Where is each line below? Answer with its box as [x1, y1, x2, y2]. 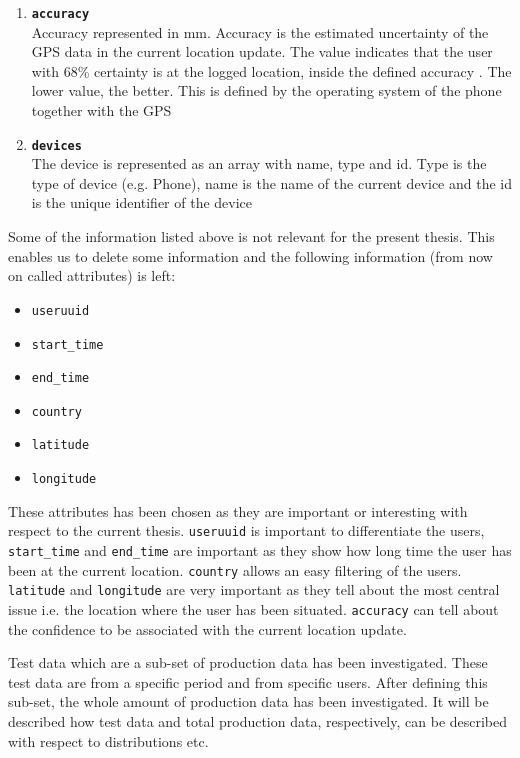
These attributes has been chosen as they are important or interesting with [8, 500, 468, 521]
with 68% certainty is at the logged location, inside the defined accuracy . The [31, 60, 512, 81]
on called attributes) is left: [8, 265, 176, 286]
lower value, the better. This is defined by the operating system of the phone [31, 80, 502, 101]
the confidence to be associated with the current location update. [8, 618, 407, 639]
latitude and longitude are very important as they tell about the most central [8, 579, 500, 600]
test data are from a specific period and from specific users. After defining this [8, 671, 488, 692]
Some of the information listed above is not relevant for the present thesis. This [8, 226, 495, 247]
